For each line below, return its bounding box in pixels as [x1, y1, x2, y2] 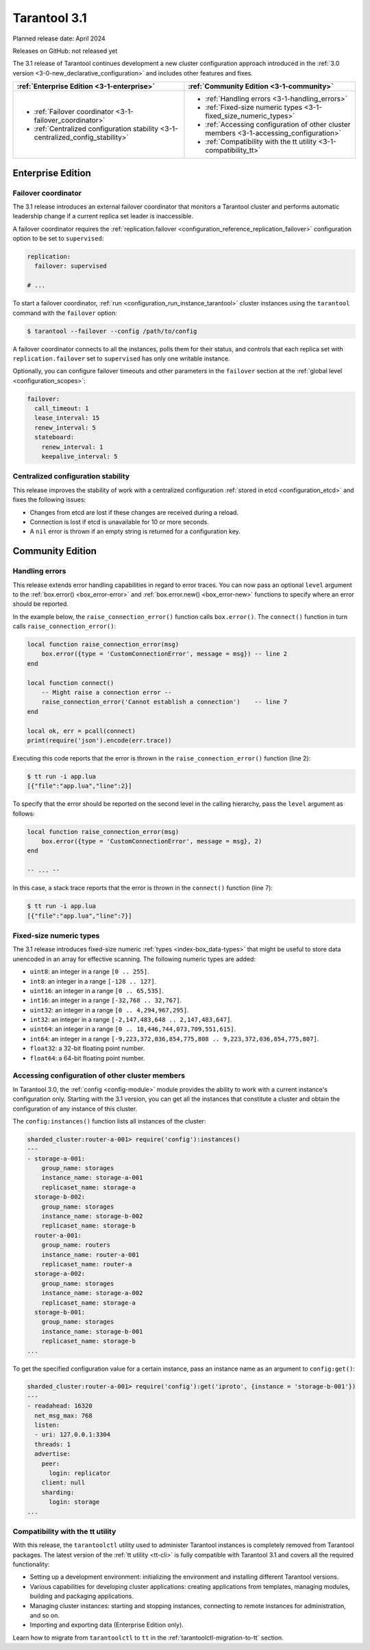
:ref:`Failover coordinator [34, 107, 114, 117]
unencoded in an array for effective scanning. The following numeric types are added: [12, 955, 256, 963]
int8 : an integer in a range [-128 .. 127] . [29, 977, 157, 985]
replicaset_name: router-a [41, 1260, 133, 1268]
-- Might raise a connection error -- [41, 688, 172, 696]
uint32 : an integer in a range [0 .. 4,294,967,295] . [29, 1006, 189, 1014]
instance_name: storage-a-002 [41, 1289, 143, 1297]
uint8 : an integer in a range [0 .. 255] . [29, 968, 150, 976]
